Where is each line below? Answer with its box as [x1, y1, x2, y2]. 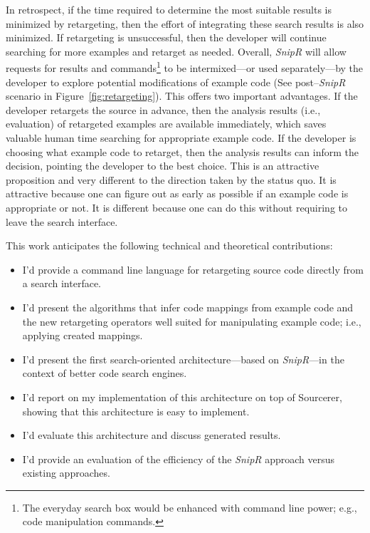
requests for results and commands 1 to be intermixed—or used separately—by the [6, 58, 364, 76]
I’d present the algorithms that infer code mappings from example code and [22, 299, 354, 314]
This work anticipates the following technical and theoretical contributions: [6, 238, 333, 253]
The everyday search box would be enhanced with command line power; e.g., [22, 500, 357, 514]
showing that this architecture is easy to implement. [22, 403, 250, 418]
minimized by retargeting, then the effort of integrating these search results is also [6, 16, 364, 31]
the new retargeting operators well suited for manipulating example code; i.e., [22, 314, 361, 328]
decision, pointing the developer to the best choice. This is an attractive [6, 158, 319, 173]
